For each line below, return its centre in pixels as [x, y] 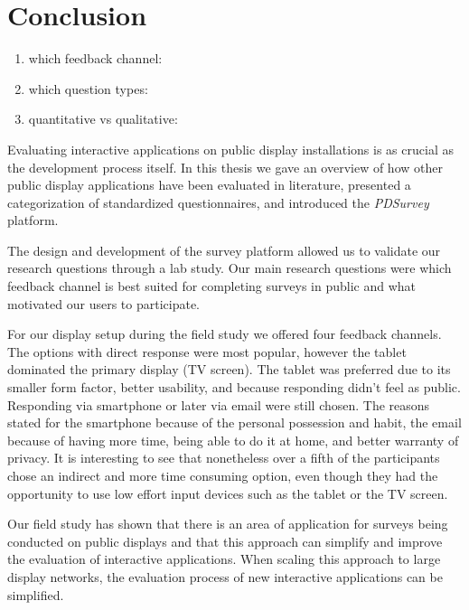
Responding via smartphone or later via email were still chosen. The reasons [219, 404]
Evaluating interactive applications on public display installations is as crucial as [230, 149]
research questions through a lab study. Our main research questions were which [230, 268]
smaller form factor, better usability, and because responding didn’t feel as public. [234, 387]
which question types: [88, 88]
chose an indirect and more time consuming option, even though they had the [223, 475]
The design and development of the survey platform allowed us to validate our [224, 250]
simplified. [36, 594]
